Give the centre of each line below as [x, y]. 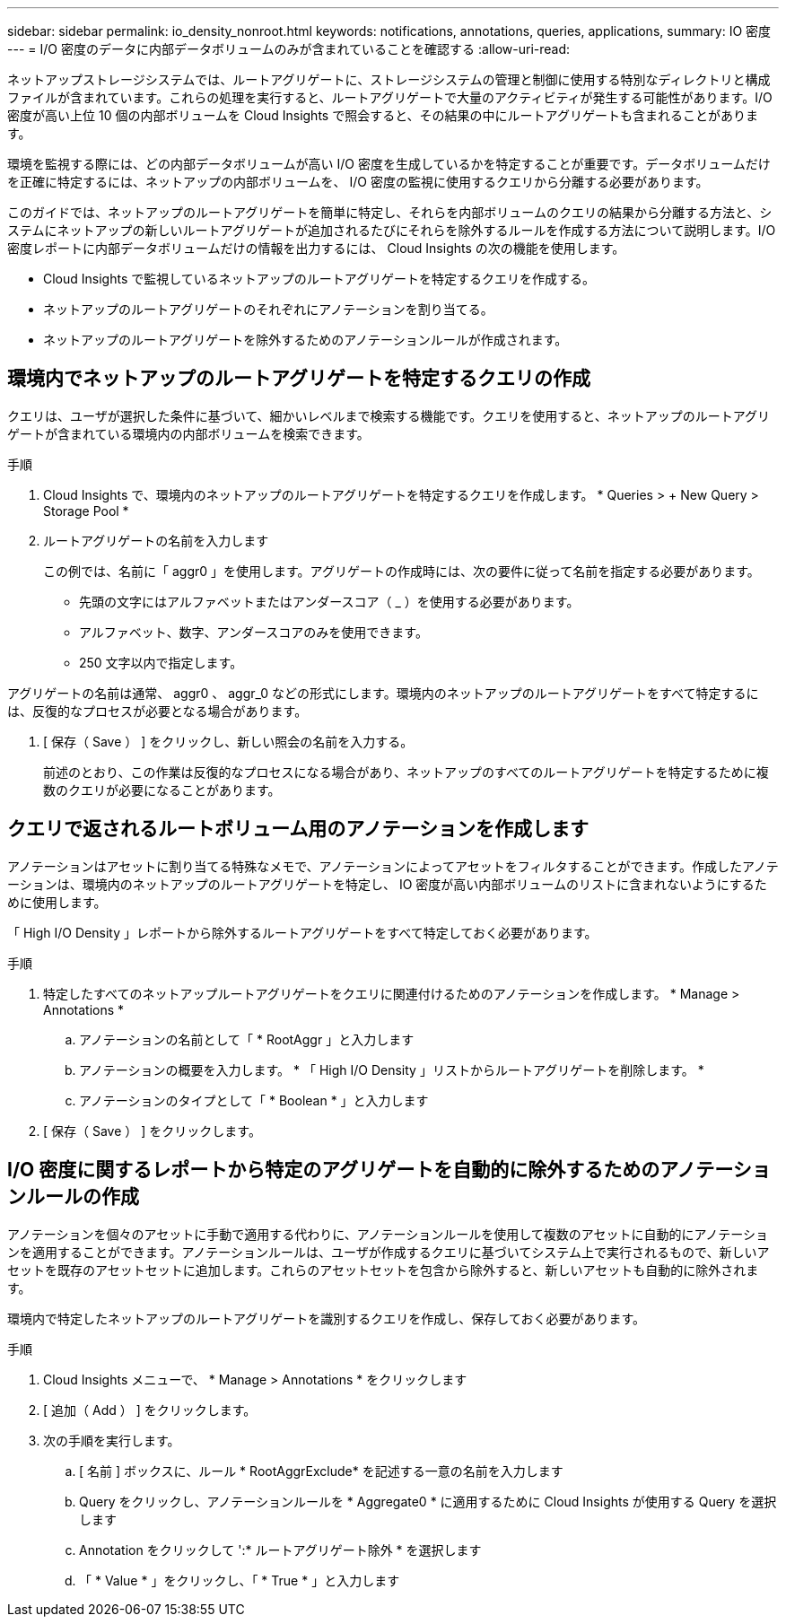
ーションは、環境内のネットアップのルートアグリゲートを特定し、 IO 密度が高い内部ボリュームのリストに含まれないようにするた [387, 884]
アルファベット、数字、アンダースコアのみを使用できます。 [253, 632]
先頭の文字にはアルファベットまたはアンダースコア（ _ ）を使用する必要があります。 [329, 601]
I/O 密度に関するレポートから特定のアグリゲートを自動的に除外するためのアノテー [370, 1170]
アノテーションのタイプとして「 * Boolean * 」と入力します [254, 1100]
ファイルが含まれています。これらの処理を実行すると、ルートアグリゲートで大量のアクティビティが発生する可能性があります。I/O [390, 97]
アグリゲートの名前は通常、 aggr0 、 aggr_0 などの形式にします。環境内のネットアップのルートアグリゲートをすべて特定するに [383, 693]
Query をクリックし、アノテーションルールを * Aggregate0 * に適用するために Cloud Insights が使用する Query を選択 [428, 1501]
